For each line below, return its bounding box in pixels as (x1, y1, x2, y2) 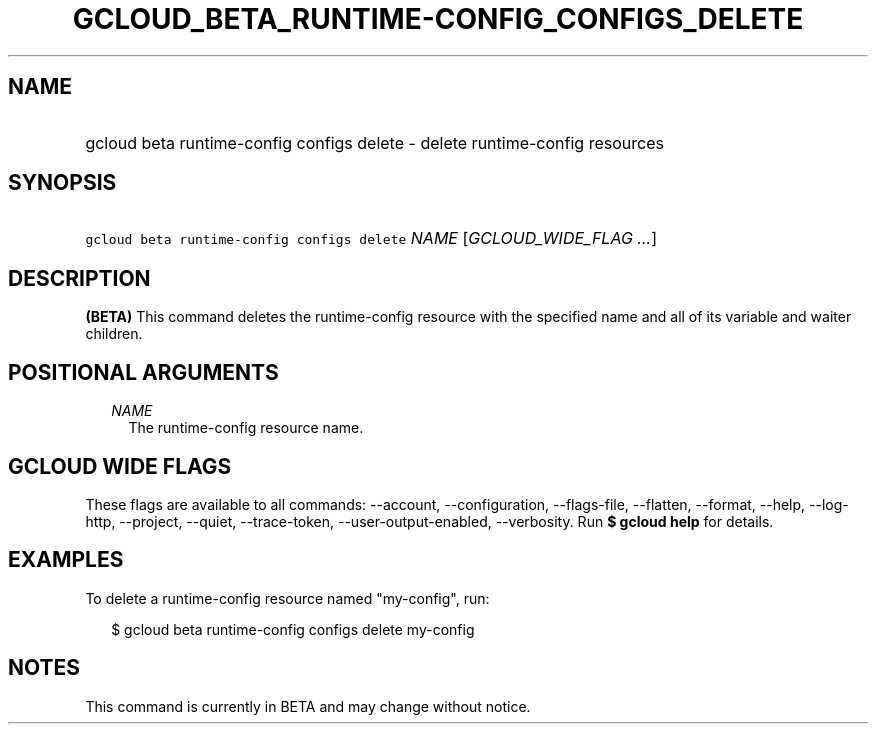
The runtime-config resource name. (128, 419, 364, 437)
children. (85, 325, 143, 343)
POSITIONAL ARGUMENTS (8, 359, 279, 385)
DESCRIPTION (8, 265, 151, 291)
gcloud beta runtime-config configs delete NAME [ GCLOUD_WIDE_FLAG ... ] (85, 228, 657, 249)
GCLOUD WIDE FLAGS (8, 453, 232, 479)
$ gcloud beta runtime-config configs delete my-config (111, 620, 475, 638)
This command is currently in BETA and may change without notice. (85, 697, 531, 715)
